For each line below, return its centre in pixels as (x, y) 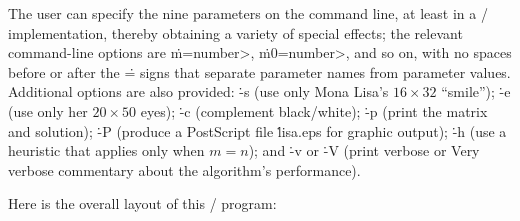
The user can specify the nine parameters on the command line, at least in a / (248, 13)
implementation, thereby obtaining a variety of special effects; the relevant (235, 32)
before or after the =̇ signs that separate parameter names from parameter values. (259, 71)
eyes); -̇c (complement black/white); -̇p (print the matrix (314, 110)
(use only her (48, 110)
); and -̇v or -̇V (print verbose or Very (364, 150)
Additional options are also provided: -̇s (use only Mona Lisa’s (198, 91)
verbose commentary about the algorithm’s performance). (184, 169)
